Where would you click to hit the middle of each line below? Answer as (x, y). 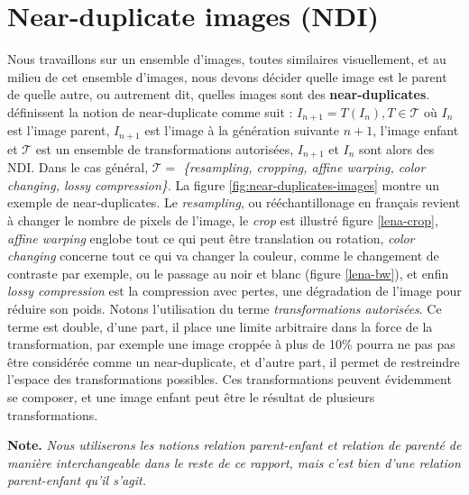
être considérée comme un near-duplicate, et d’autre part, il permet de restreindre (234, 361)
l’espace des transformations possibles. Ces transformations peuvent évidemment (230, 379)
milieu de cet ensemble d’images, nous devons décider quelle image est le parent (227, 76)
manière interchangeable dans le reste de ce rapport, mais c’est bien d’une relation (234, 462)
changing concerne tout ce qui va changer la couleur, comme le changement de (223, 256)
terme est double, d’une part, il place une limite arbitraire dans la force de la (220, 326)
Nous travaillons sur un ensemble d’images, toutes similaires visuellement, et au (227, 59)
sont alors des (397, 148)
